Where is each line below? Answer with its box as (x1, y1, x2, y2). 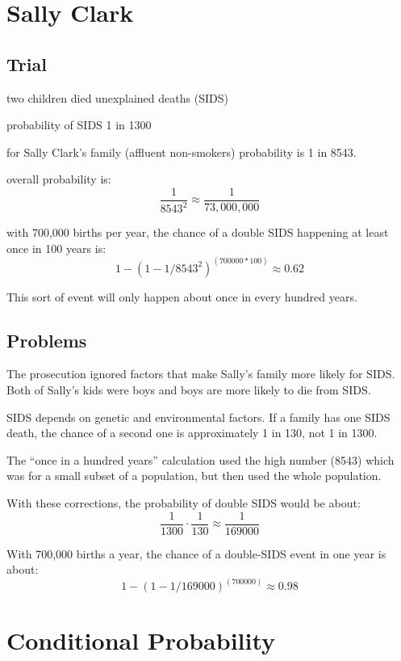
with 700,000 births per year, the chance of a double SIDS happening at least (6, 224, 389, 241)
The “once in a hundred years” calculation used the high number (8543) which (6, 451, 395, 468)
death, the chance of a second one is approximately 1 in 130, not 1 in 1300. (6, 424, 378, 441)
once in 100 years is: (6, 239, 107, 256)
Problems (6, 327, 87, 352)
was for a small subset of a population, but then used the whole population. (6, 467, 382, 484)
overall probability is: (6, 171, 111, 187)
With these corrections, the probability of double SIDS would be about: (6, 495, 361, 511)
